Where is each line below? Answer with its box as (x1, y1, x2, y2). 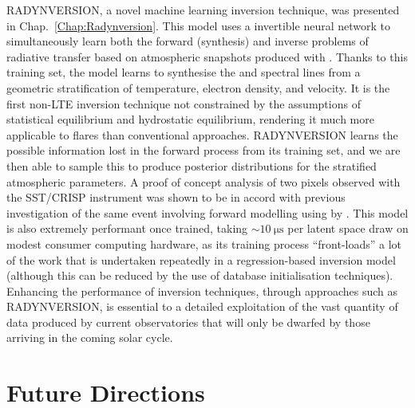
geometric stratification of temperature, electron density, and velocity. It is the (6, 79, 390, 96)
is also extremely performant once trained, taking (6, 220, 248, 237)
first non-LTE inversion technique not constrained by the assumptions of (6, 95, 361, 112)
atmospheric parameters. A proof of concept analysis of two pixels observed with (6, 173, 401, 190)
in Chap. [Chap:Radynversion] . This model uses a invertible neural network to (6, 17, 390, 33)
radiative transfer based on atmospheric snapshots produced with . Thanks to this (6, 48, 408, 65)
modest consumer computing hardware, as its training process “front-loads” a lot (6, 235, 402, 252)
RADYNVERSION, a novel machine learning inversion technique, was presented (6, 2, 400, 18)
